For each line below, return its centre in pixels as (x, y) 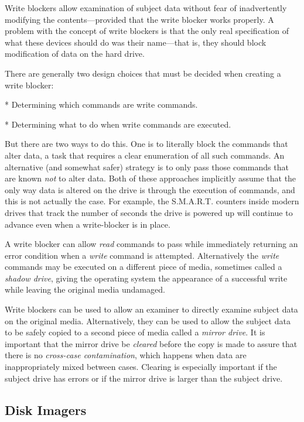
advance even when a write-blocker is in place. (88, 224)
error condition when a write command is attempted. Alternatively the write (142, 255)
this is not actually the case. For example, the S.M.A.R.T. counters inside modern (152, 201)
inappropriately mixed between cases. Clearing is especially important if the (141, 367)
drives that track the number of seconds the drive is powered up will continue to (149, 212)
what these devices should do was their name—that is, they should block (136, 42)
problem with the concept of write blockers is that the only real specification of (147, 31)
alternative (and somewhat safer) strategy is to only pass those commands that (147, 167)
